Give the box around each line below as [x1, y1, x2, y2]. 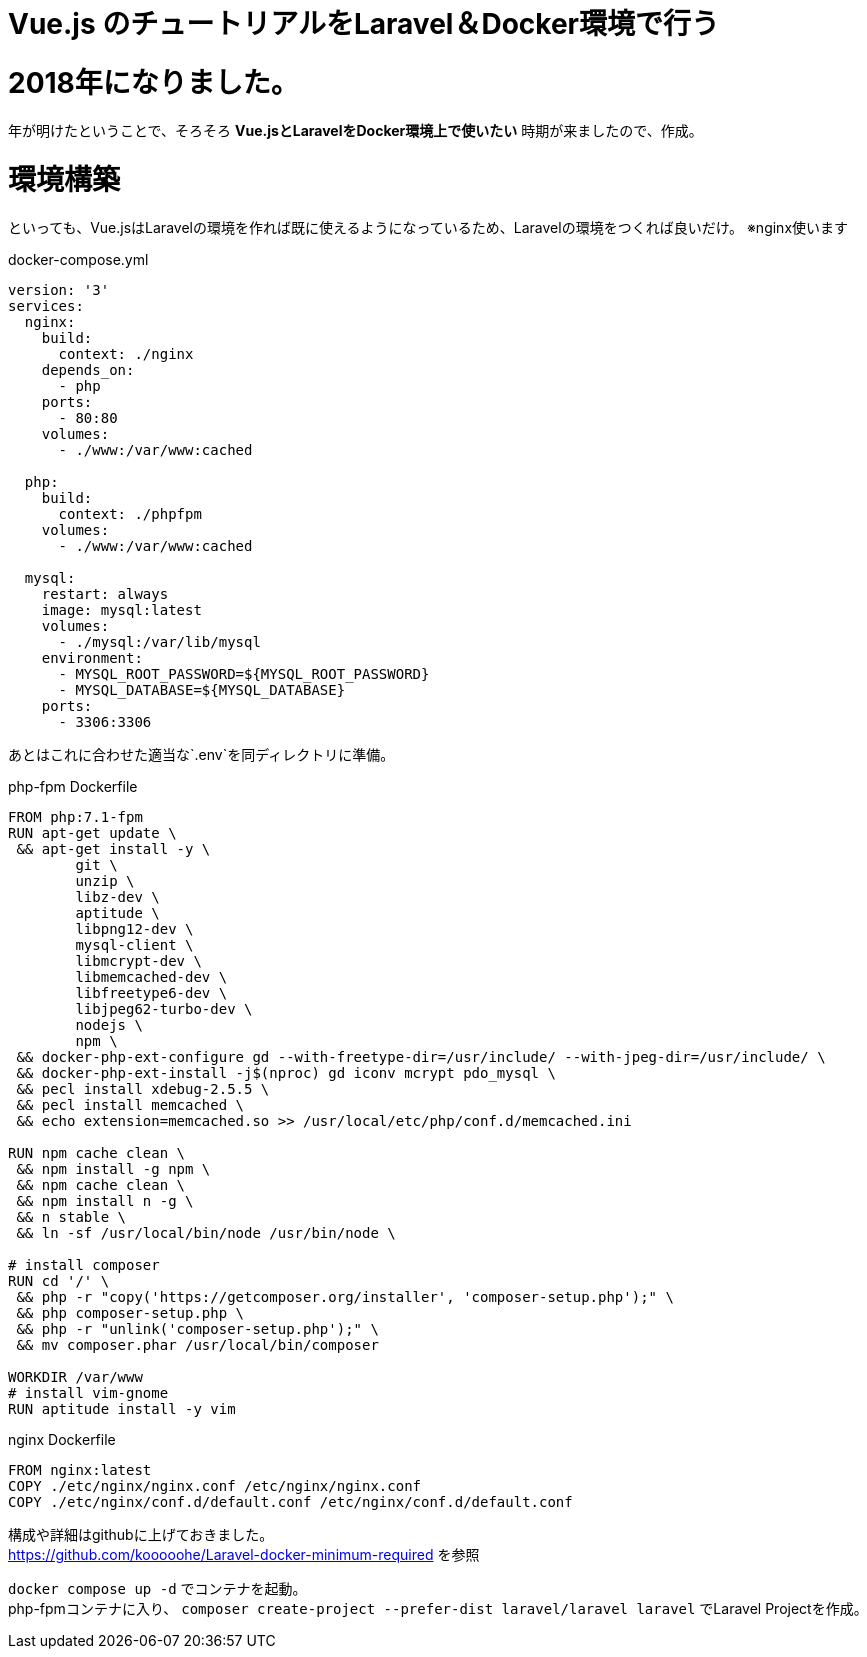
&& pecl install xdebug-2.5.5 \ [16, 1081, 270, 1097]
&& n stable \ [16, 1209, 127, 1225]
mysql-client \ [75, 937, 194, 953]
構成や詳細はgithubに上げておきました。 [8, 1526, 274, 1543]
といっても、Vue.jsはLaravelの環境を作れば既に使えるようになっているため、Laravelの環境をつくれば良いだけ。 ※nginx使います [8, 219, 849, 236]
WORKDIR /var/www [8, 1369, 143, 1385]
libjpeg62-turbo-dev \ [75, 1001, 253, 1017]
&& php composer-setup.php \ [16, 1305, 245, 1321]
